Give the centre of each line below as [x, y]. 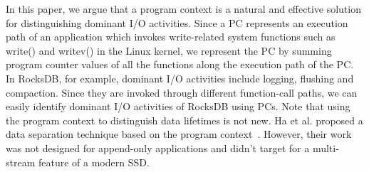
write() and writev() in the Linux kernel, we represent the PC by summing [169, 50]
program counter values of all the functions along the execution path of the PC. [180, 64]
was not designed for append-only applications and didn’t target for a [158, 147]
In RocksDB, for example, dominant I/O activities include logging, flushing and [180, 78]
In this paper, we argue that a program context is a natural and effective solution [183, 9]
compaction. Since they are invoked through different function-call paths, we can [182, 92]
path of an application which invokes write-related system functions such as [171, 37]
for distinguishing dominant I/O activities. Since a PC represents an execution [177, 22]
